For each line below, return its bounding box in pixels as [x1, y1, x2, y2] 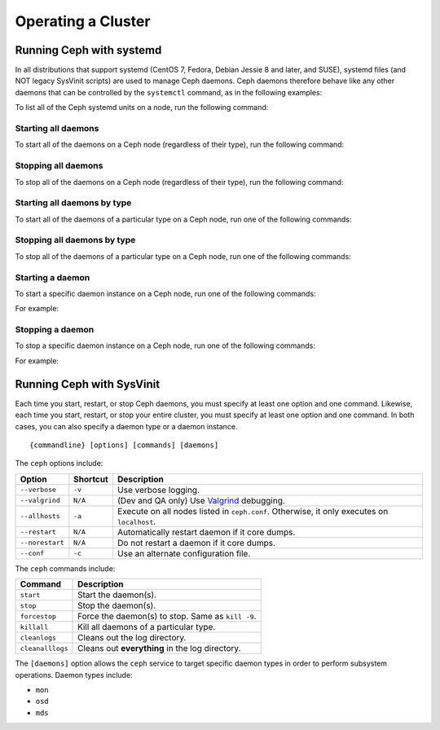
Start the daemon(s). [77, 589, 157, 600]
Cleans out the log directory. [77, 632, 187, 644]
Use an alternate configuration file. [117, 547, 251, 559]
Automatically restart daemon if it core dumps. [117, 526, 296, 538]
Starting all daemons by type [15, 197, 132, 209]
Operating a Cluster [15, 12, 151, 30]
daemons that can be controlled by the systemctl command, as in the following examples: [15, 87, 323, 97]
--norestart [20, 539, 64, 547]
